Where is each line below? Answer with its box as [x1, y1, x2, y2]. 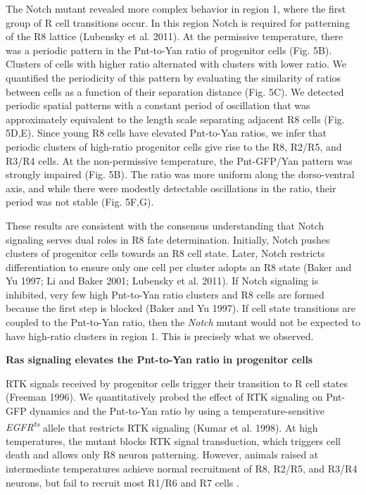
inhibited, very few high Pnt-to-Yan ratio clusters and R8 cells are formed [6, 287, 324, 301]
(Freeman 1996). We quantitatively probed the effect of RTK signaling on [6, 389, 323, 404]
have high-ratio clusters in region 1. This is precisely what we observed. [6, 328, 314, 343]
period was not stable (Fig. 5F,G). [6, 194, 154, 209]
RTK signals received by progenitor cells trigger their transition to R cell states [6, 375, 348, 390]
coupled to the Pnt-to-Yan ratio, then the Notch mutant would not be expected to [6, 315, 360, 330]
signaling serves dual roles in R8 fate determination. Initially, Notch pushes [6, 232, 330, 246]
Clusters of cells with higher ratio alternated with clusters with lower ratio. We [6, 56, 347, 71]
